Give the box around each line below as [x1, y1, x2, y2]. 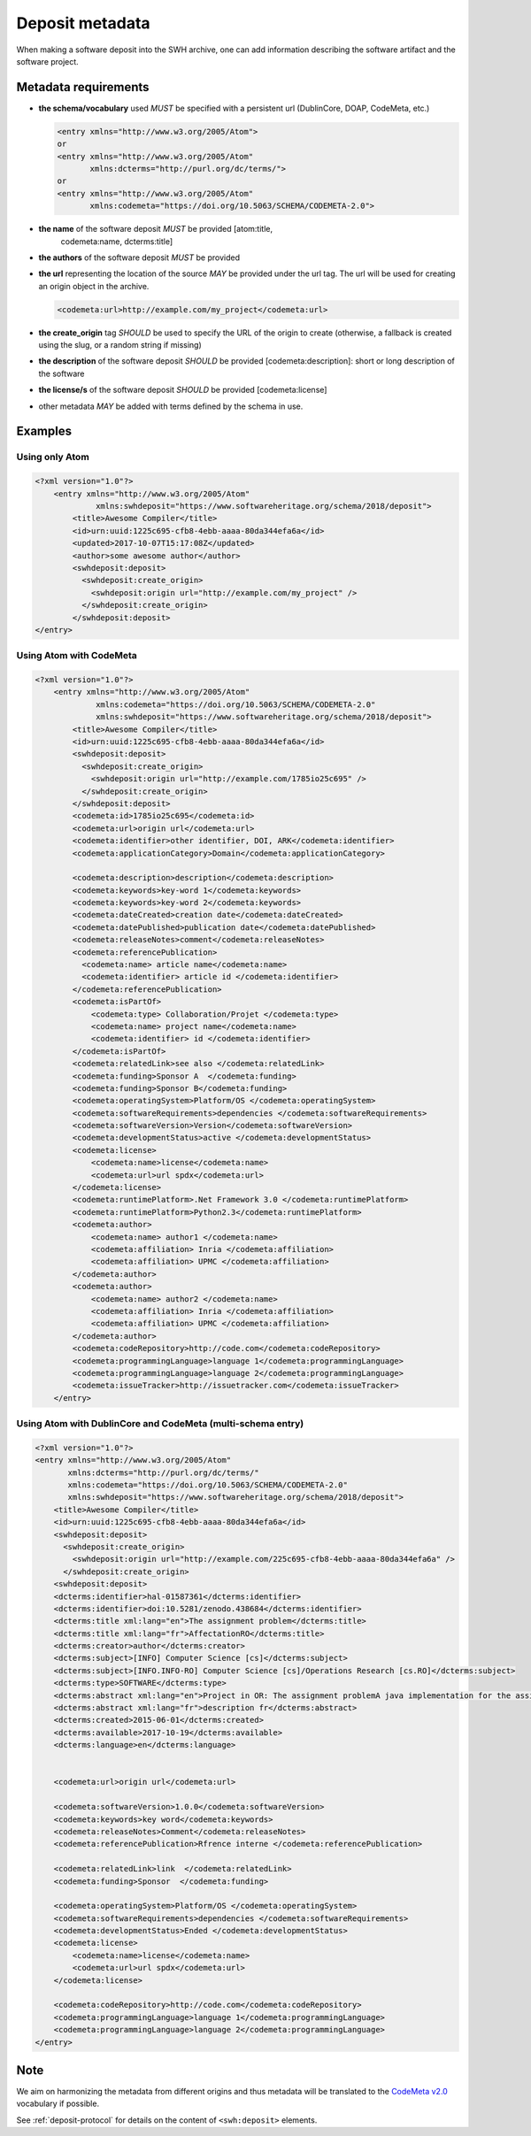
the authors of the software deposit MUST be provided [38, 252, 241, 263]
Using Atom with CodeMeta [16, 649, 137, 662]
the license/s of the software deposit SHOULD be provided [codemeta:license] [38, 385, 327, 396]
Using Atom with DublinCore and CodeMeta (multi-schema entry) [16, 1418, 304, 1430]
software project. [16, 56, 79, 66]
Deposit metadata [16, 13, 150, 33]
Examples [16, 424, 73, 439]
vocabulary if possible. [16, 2098, 100, 2109]
